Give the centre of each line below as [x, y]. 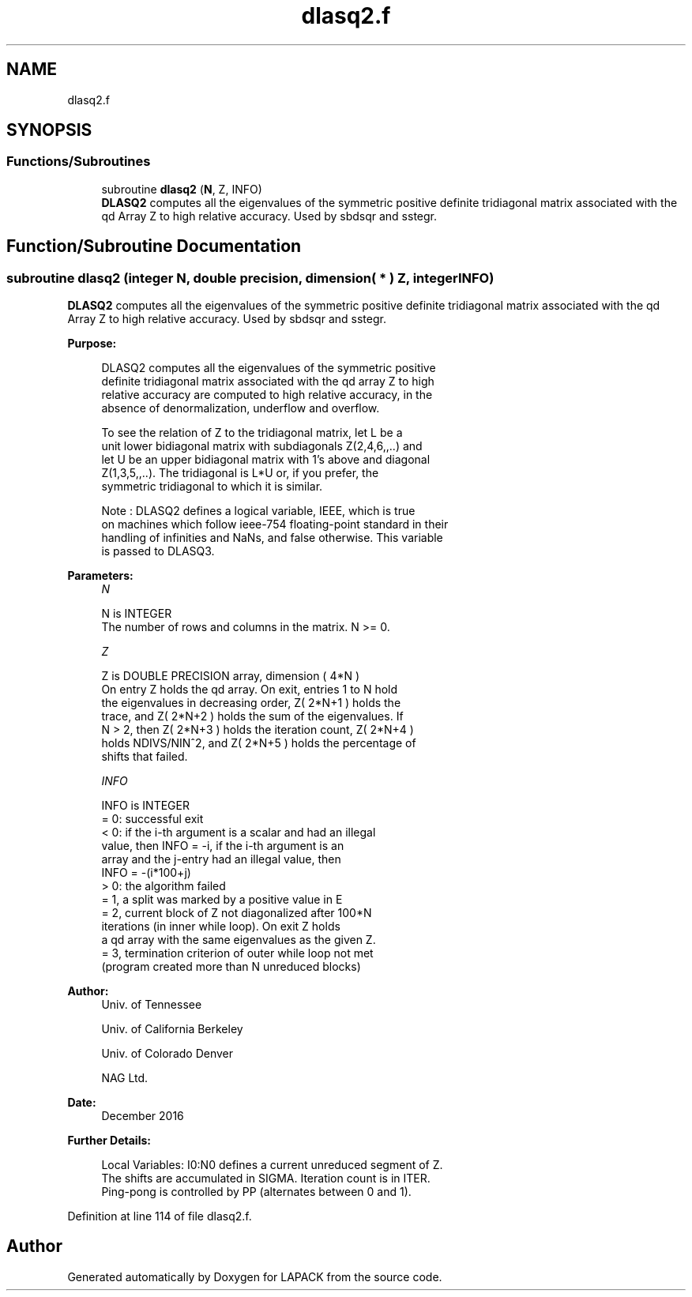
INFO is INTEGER [145, 806]
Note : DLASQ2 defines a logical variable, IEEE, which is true [258, 511]
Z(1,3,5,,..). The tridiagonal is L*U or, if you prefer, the [240, 473]
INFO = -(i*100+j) [146, 873]
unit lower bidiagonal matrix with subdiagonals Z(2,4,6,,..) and [262, 446]
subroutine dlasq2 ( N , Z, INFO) [182, 189]
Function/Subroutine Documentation [154, 246]
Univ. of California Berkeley [172, 1029]
